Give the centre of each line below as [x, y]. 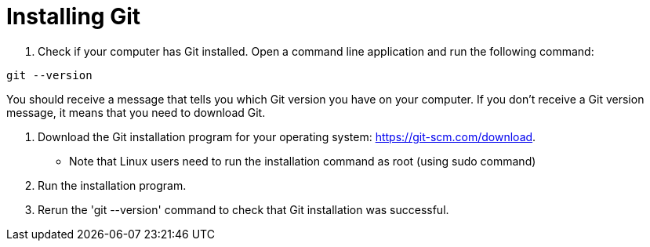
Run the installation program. [112, 185]
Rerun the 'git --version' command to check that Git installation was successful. [243, 209]
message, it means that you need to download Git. [136, 112]
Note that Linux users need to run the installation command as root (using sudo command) [303, 161]
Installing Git [73, 16]
